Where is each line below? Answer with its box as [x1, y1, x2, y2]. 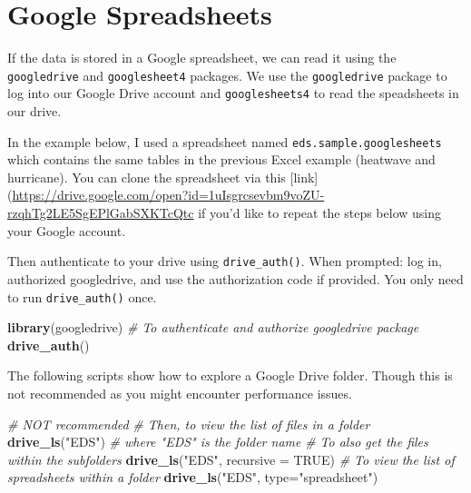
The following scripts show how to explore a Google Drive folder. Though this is [7, 366, 453, 385]
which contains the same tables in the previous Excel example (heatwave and [7, 150, 436, 169]
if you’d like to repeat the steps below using [198, 203, 442, 222]
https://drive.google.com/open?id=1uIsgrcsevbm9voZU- [12, 185, 325, 204]
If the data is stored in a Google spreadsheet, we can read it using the [7, 48, 397, 67]
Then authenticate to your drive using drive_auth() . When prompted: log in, [7, 251, 442, 271]
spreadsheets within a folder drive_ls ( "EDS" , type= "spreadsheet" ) [7, 468, 378, 487]
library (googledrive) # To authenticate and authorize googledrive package [7, 318, 419, 337]
